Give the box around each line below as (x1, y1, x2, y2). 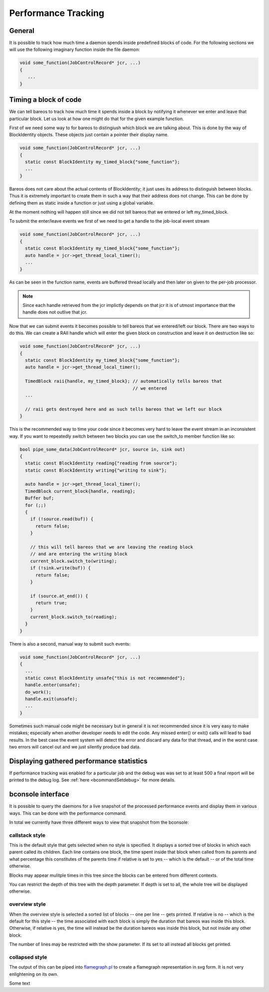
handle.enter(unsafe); (25, 682, 81, 688)
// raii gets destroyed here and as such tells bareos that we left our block (25, 406, 222, 412)
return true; (35, 600, 67, 606)
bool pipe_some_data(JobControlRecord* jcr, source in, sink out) (19, 447, 185, 452)
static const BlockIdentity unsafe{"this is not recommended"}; (25, 675, 185, 681)
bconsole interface (9, 790, 70, 798)
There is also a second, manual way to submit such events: (9, 641, 131, 647)
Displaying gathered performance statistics (9, 756, 148, 765)
